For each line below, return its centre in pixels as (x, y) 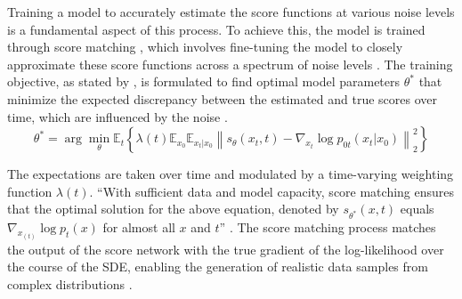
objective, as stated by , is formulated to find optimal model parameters (204, 81)
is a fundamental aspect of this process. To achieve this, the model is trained (216, 29)
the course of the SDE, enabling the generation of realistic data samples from (218, 267)
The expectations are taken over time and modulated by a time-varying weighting (231, 174)
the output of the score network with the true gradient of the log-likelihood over (226, 249)
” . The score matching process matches (328, 227)
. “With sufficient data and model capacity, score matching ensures (272, 191)
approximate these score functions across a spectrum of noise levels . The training (230, 64)
